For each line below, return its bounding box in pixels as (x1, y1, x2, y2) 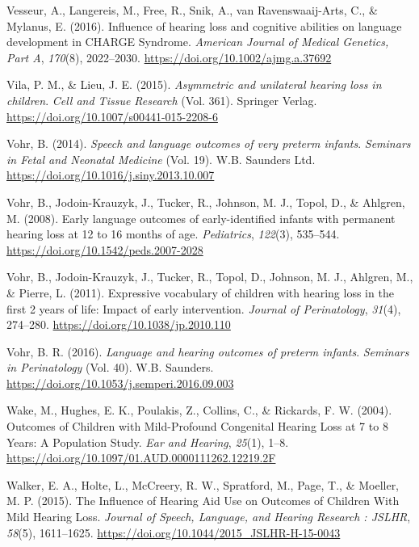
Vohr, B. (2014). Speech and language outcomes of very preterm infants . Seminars (6, 135, 411, 152)
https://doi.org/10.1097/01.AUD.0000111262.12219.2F (6, 449, 276, 466)
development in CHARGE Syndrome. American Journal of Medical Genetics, (6, 33, 389, 50)
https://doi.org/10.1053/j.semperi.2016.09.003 (6, 374, 234, 391)
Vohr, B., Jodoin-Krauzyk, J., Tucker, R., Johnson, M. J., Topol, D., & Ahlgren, (6, 193, 405, 210)
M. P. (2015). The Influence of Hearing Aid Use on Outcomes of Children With (6, 492, 400, 509)
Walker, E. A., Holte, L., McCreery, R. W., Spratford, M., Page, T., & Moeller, (6, 476, 400, 493)
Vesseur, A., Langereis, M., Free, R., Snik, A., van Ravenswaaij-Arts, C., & (6, 2, 378, 18)
